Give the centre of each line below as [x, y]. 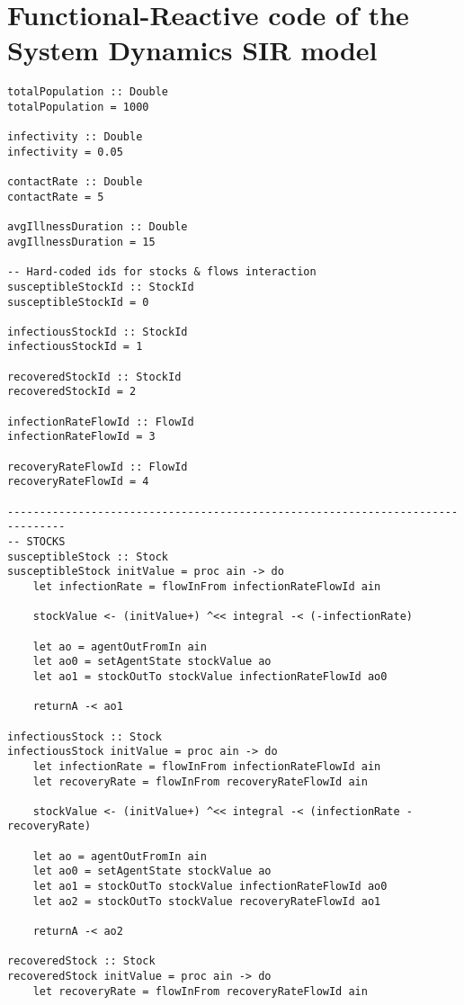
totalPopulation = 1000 [78, 107]
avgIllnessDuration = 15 [81, 242]
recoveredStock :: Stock [81, 961]
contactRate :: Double [75, 182]
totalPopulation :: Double [88, 92]
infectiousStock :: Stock [85, 736]
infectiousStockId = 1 [75, 347]
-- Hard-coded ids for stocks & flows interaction [162, 272]
